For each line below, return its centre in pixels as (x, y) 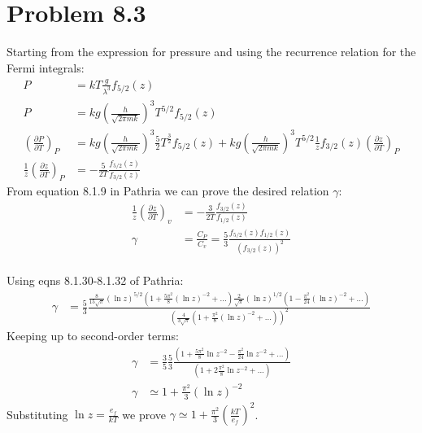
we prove (144, 414)
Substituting (37, 414)
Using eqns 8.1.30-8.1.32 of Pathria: (95, 280)
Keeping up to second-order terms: (93, 336)
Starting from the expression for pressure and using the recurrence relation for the (211, 52)
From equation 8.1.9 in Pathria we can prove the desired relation (168, 191)
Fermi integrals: (46, 67)
